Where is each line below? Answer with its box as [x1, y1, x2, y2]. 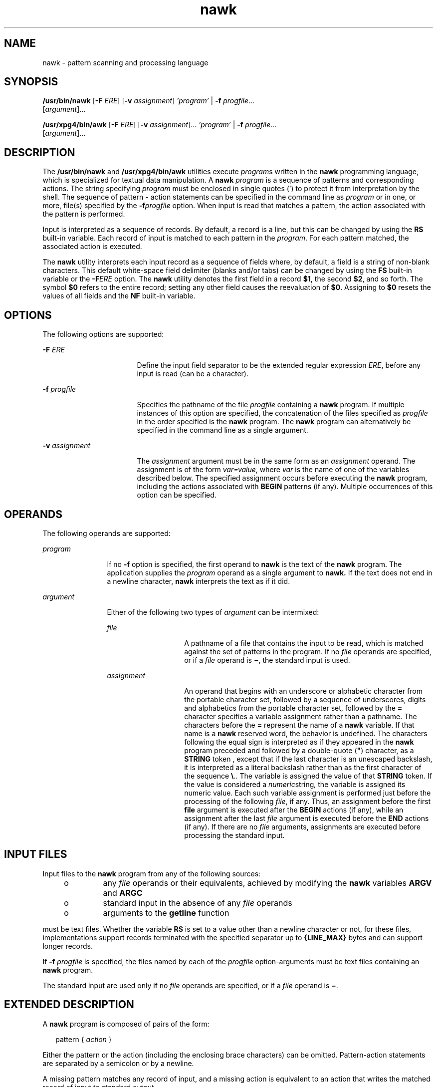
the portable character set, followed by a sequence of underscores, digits [184, 695, 426, 704]
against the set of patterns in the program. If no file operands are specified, [184, 647, 432, 656]
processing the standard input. [184, 830, 285, 839]
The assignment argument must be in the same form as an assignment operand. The [137, 457, 416, 466]
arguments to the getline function [103, 907, 229, 918]
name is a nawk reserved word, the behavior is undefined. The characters [184, 729, 428, 738]
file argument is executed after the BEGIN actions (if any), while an [184, 805, 404, 814]
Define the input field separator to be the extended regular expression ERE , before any [137, 361, 421, 370]
